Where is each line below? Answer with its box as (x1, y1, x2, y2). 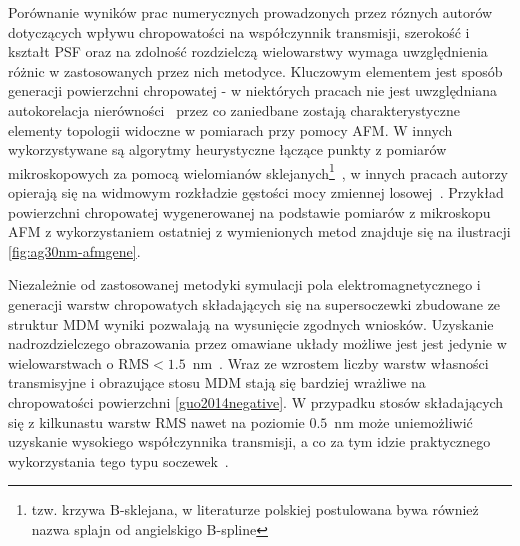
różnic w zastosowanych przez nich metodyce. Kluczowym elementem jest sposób (8, 60, 503, 81)
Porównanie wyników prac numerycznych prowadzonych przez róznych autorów (8, 2, 493, 22)
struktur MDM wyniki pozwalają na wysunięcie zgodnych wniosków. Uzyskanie (8, 313, 494, 334)
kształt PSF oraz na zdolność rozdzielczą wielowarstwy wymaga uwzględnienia (8, 41, 488, 62)
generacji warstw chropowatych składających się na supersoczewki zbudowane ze (8, 293, 501, 314)
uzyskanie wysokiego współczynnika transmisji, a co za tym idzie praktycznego (8, 431, 491, 452)
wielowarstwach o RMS (8, 352, 150, 373)
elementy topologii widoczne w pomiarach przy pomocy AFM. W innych (8, 119, 453, 140)
